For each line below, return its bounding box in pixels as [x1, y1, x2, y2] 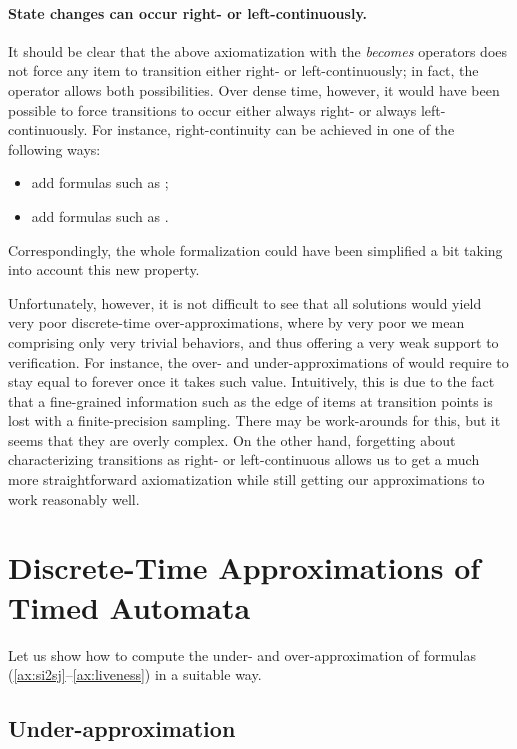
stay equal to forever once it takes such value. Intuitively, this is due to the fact [8, 371, 495, 392]
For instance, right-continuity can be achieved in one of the [92, 119, 455, 140]
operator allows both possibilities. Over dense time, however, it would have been [8, 79, 500, 100]
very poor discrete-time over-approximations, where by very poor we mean [8, 312, 465, 333]
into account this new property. [8, 259, 200, 280]
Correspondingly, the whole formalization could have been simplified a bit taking [8, 239, 503, 260]
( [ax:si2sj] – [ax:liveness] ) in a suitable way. [8, 664, 262, 685]
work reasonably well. [8, 488, 140, 509]
